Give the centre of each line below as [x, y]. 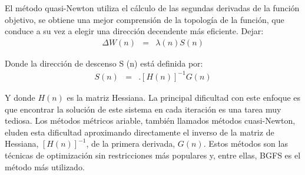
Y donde [20, 97]
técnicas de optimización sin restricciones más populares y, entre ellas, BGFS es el [153, 155]
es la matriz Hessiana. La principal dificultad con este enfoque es [184, 97]
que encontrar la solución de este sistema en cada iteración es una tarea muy [143, 109]
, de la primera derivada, [131, 143]
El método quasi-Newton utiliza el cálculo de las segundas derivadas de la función [152, 8]
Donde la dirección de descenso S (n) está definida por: [104, 63]
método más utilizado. [45, 166]
